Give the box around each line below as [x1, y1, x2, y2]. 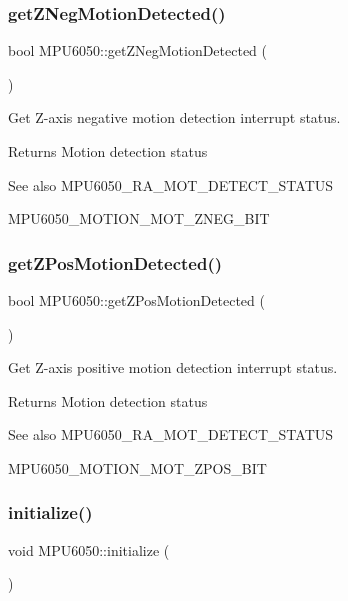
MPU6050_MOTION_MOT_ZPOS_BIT [8, 457, 267, 478]
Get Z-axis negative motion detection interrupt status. [8, 107, 341, 128]
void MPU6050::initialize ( [8, 539, 170, 560]
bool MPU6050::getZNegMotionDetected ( [8, 40, 268, 61]
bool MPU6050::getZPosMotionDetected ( [8, 290, 265, 310]
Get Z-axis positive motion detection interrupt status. [8, 357, 338, 378]
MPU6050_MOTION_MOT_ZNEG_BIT [8, 208, 270, 229]
